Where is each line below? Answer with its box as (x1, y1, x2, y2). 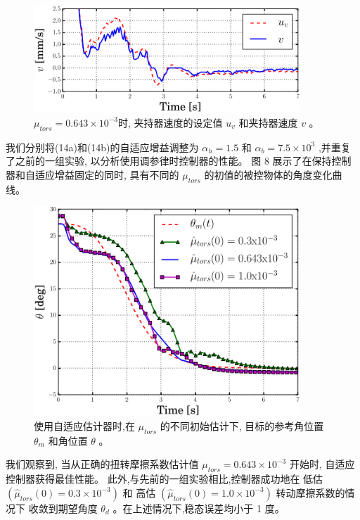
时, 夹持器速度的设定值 (118, 115, 223, 129)
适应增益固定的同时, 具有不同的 (34, 167, 179, 182)
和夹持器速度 (238, 115, 298, 129)
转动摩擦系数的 (276, 485, 345, 500)
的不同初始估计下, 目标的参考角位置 (160, 419, 324, 433)
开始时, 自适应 (289, 457, 355, 471)
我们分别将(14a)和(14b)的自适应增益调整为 (6, 139, 199, 154)
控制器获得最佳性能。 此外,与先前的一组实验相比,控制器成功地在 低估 (6, 471, 323, 486)
